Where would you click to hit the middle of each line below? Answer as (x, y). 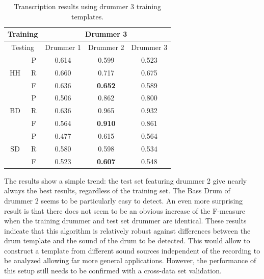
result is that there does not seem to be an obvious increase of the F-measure (125, 210)
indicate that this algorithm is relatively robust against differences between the (127, 230)
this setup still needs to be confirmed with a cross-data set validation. (113, 271)
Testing (23, 47)
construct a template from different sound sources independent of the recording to (132, 250)
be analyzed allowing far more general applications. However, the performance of (130, 260)
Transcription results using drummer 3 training (87, 6)
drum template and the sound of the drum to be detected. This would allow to (127, 240)
